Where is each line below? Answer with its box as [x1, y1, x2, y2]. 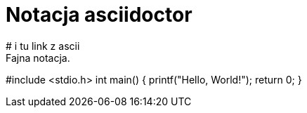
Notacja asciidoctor [6, 3, 192, 27]
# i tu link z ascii [6, 39, 80, 52]
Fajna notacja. [6, 51, 70, 64]
